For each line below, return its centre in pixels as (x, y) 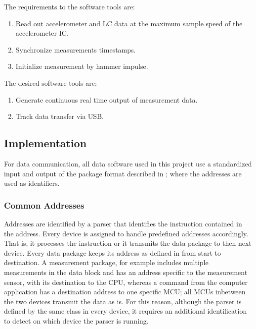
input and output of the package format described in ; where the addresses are (123, 173)
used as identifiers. (32, 183)
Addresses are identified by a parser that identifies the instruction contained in (123, 223)
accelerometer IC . (42, 33)
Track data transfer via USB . (60, 116)
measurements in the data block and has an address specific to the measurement (126, 272)
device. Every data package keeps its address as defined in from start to (113, 252)
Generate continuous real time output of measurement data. (107, 99)
